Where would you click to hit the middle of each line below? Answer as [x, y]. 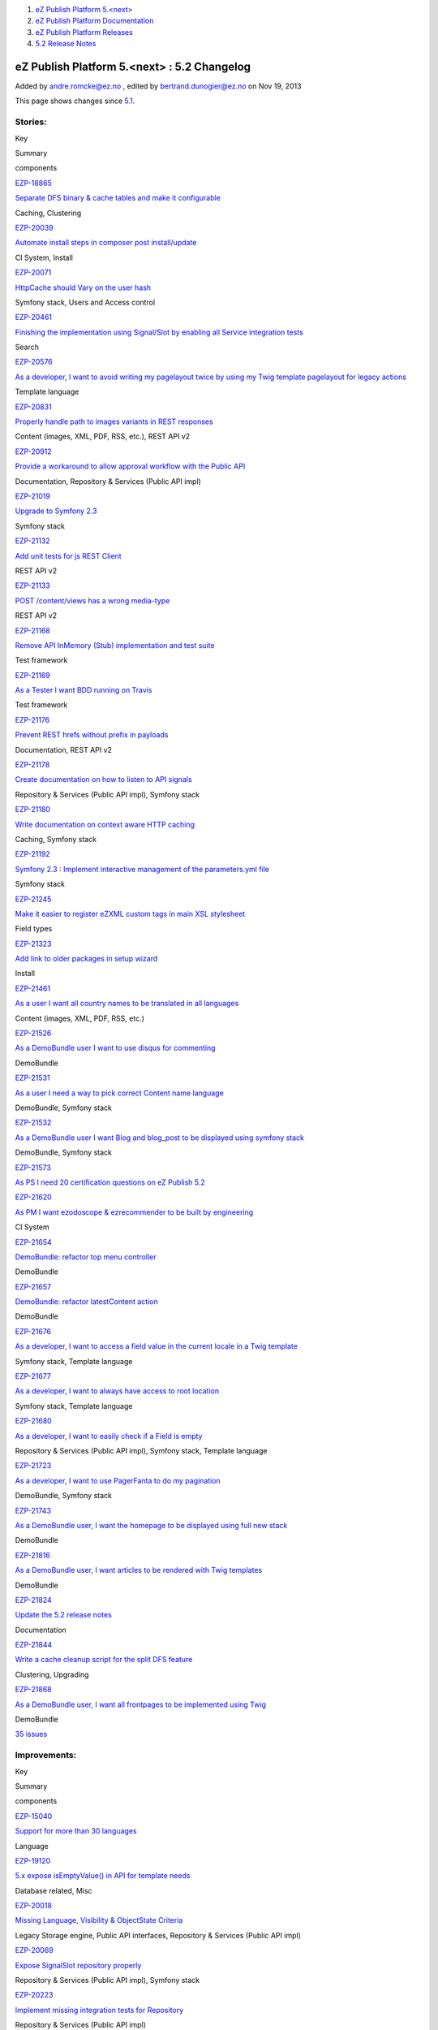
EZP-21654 [33, 1242]
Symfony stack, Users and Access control [85, 302]
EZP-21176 [32, 719]
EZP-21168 [32, 630]
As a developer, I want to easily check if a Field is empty [109, 1436]
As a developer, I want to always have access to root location [117, 1391]
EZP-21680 [33, 1421]
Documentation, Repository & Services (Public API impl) [108, 481]
